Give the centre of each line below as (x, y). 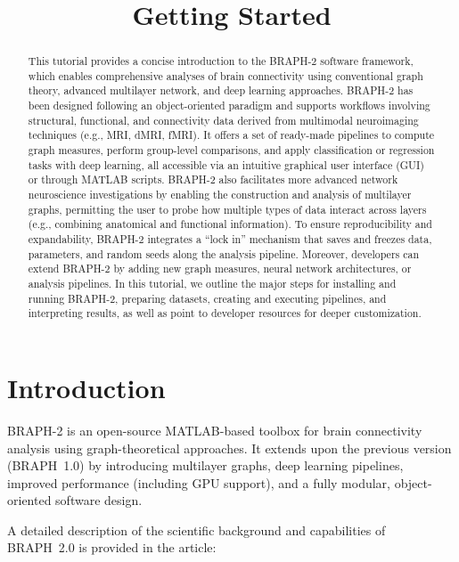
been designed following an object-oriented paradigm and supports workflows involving (229, 106)
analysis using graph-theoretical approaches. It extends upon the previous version (229, 448)
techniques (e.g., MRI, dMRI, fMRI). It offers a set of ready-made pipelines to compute (231, 135)
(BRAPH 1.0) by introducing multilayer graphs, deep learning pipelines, (205, 465)
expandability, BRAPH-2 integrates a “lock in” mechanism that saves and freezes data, (230, 239)
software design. (99, 500)
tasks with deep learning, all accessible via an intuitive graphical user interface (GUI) (226, 164)
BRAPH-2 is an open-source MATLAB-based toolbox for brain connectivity (215, 430)
